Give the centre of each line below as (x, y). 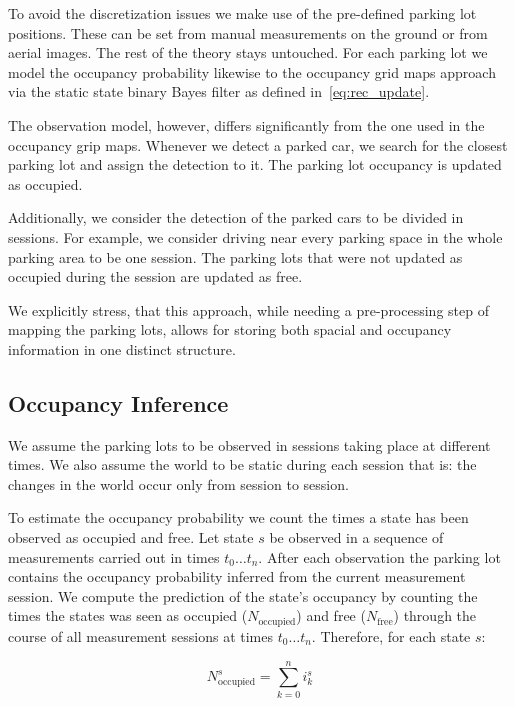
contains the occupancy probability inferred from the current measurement (237, 576)
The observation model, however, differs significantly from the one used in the (246, 124)
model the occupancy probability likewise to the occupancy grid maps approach (252, 71)
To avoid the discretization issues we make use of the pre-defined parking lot (242, 13)
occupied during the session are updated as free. (155, 276)
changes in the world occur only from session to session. (178, 483)
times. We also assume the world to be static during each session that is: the (242, 464)
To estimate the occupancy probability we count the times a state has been (238, 517)
